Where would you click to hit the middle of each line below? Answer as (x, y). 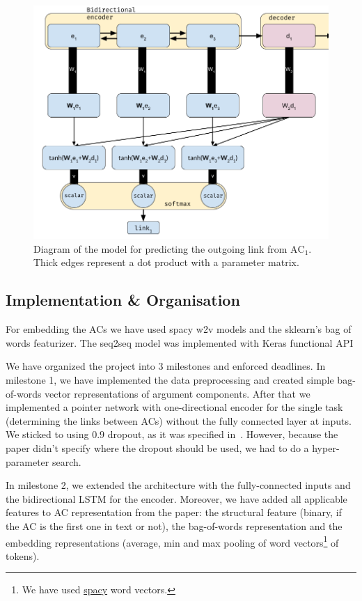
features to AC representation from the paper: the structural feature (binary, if (174, 512)
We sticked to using (47, 434)
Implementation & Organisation (123, 300)
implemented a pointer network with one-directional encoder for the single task (174, 407)
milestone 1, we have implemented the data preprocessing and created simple (170, 379)
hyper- (326, 447)
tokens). (23, 555)
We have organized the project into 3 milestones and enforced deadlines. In (166, 366)
